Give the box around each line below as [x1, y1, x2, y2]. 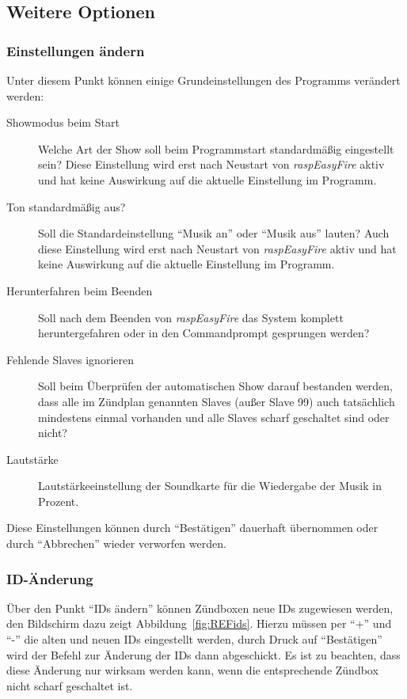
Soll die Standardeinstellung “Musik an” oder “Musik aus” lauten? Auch [38, 225, 390, 241]
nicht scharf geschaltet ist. [6, 677, 133, 693]
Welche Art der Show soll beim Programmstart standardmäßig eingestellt [38, 140, 394, 157]
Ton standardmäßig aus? [6, 198, 126, 215]
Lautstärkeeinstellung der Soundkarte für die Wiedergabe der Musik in [38, 477, 382, 494]
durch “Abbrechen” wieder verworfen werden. [6, 535, 226, 552]
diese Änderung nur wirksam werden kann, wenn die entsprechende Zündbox [6, 662, 378, 678]
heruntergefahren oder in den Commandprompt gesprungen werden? [38, 325, 370, 341]
